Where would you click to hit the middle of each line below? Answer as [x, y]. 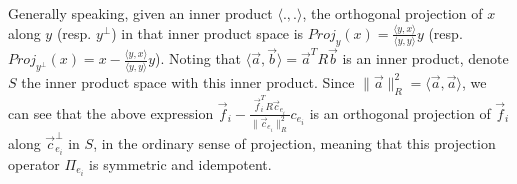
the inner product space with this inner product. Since [188, 81]
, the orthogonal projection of [392, 13]
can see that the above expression [111, 112]
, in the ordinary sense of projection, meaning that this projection [294, 142]
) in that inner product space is [207, 32]
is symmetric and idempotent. [180, 163]
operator [34, 163]
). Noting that [198, 58]
